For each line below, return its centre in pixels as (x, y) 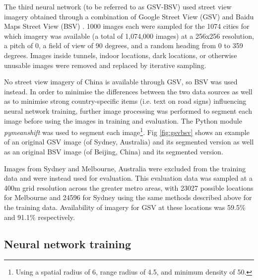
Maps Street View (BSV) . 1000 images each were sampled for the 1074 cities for (127, 26)
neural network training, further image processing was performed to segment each (128, 110)
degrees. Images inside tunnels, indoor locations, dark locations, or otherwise (121, 55)
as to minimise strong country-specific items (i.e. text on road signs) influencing (125, 101)
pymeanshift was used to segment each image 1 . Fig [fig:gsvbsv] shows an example (127, 131)
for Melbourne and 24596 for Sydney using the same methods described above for (128, 197)
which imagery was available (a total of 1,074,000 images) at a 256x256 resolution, (129, 35)
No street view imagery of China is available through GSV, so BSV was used (121, 82)
